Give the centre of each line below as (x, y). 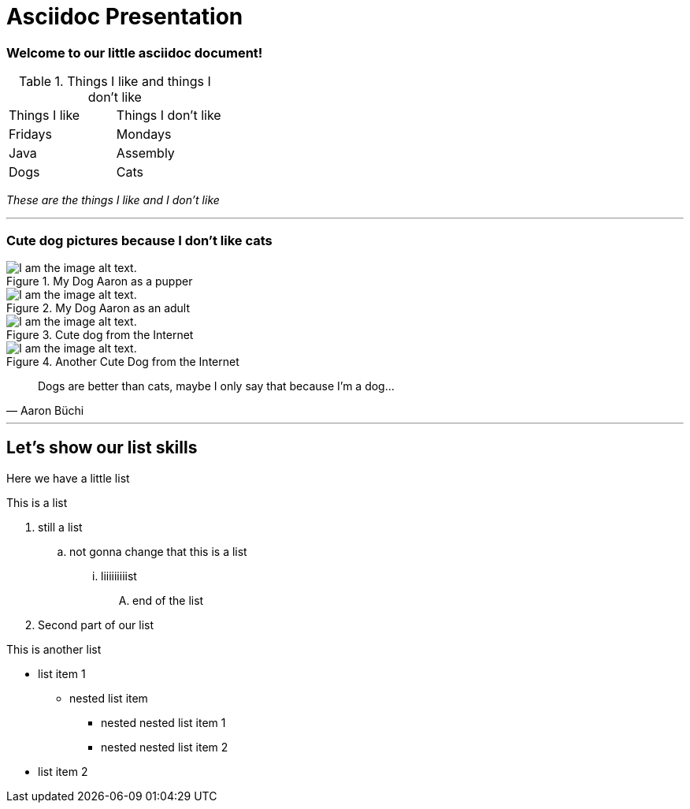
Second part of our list (96, 624)
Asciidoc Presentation (125, 17)
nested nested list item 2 (165, 747)
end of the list (168, 600)
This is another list (54, 649)
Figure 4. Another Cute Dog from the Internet (123, 361)
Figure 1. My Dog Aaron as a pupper (100, 281)
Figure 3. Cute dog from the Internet (100, 334)
